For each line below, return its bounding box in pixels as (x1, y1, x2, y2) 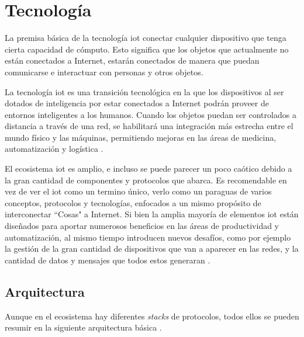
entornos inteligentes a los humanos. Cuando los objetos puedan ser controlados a (5, 108, 296, 120)
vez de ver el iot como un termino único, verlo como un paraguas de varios (5, 185, 272, 197)
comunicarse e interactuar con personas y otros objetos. (5, 65, 203, 78)
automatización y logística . (5, 143, 103, 155)
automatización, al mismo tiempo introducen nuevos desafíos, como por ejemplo (5, 231, 291, 243)
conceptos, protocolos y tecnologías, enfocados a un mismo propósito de (5, 196, 261, 209)
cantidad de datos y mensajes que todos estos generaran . (5, 253, 210, 266)
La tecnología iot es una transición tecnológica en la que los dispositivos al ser (5, 85, 284, 98)
